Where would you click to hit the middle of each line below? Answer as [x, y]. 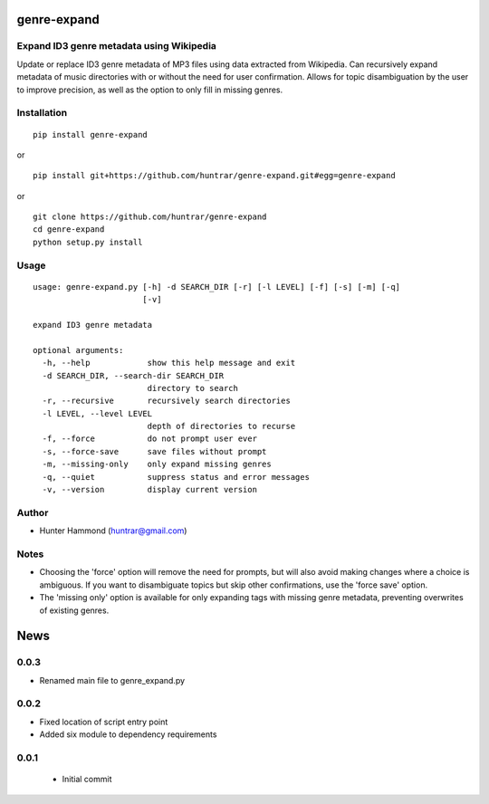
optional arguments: [78, 350]
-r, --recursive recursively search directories [167, 401]
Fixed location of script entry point [104, 722]
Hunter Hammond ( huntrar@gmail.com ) [113, 531]
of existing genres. [74, 610]
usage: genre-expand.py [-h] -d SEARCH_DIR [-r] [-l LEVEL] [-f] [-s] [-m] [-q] [217, 287]
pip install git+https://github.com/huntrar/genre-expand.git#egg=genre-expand [214, 176]
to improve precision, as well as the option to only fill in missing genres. [150, 90]
